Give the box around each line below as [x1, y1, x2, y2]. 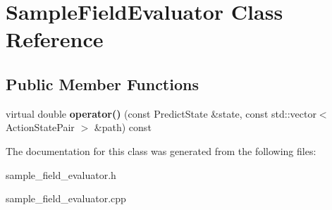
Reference [6, 25, 104, 54]
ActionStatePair [6, 120, 75, 135]
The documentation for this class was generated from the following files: [6, 143, 316, 158]
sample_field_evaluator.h [6, 167, 116, 182]
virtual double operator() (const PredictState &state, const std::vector [6, 106, 316, 121]
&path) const [94, 120, 152, 135]
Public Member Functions [6, 73, 199, 94]
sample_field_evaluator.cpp [6, 191, 126, 206]
